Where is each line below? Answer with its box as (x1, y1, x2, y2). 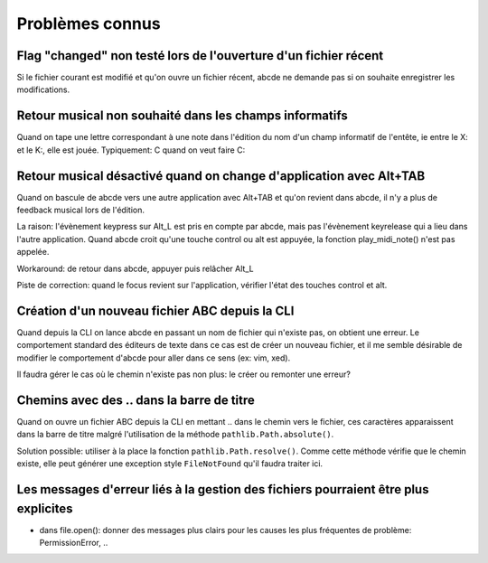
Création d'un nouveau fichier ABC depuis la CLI (16, 303, 295, 318)
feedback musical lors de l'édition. (16, 204, 145, 216)
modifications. (16, 84, 70, 95)
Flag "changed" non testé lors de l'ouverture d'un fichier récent (16, 48, 384, 63)
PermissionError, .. (39, 538, 108, 549)
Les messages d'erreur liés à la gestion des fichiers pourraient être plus (16, 482, 429, 497)
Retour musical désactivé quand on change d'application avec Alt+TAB (16, 168, 426, 183)
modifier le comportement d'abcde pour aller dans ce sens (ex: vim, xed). (16, 352, 291, 363)
